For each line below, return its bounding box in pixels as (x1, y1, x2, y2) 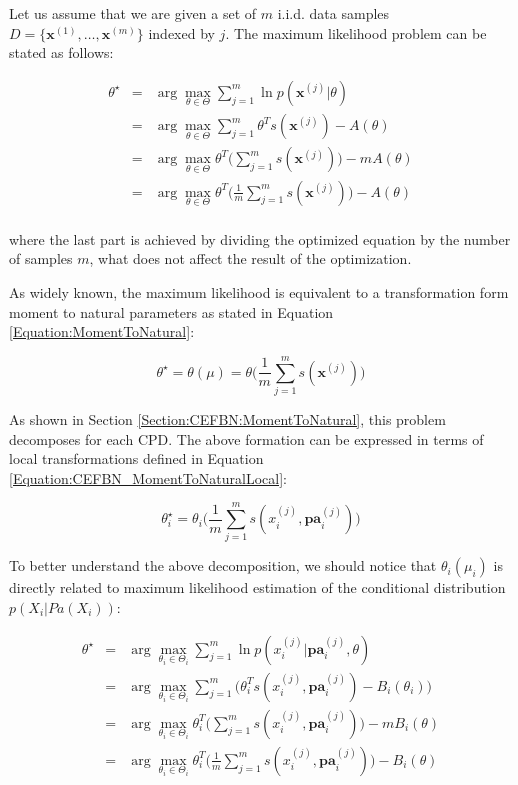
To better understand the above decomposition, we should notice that (9, 555, 437, 576)
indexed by (148, 22, 215, 43)
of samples (9, 248, 73, 269)
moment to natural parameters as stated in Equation (9, 301, 334, 322)
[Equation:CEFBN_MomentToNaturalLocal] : (9, 467, 287, 488)
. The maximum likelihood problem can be (225, 22, 487, 43)
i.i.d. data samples (277, 3, 390, 23)
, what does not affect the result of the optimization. (89, 248, 412, 269)
